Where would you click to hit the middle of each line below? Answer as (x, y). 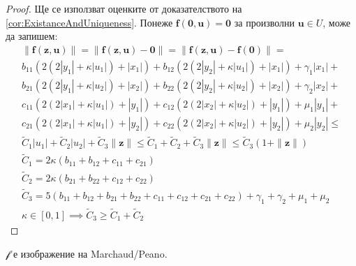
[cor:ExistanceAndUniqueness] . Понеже (89, 22)
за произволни (265, 22)
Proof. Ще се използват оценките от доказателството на (124, 8)
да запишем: (32, 36)
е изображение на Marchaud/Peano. (90, 253)
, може (337, 22)
